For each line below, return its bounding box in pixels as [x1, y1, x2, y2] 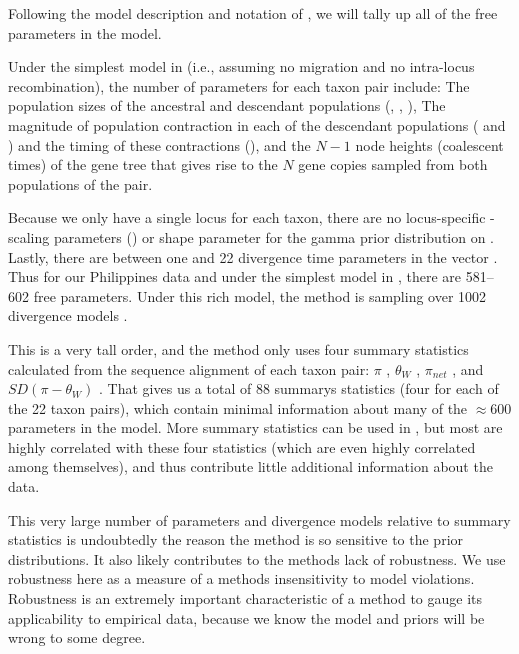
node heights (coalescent [355, 134, 504, 155]
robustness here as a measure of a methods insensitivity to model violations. [8, 568, 475, 589]
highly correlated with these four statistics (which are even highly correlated [8, 436, 476, 457]
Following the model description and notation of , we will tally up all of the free [8, 3, 498, 23]
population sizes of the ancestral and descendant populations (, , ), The [8, 95, 446, 116]
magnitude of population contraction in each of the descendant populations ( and [8, 114, 506, 135]
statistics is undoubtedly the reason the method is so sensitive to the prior [8, 529, 464, 550]
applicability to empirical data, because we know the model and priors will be [8, 607, 485, 628]
